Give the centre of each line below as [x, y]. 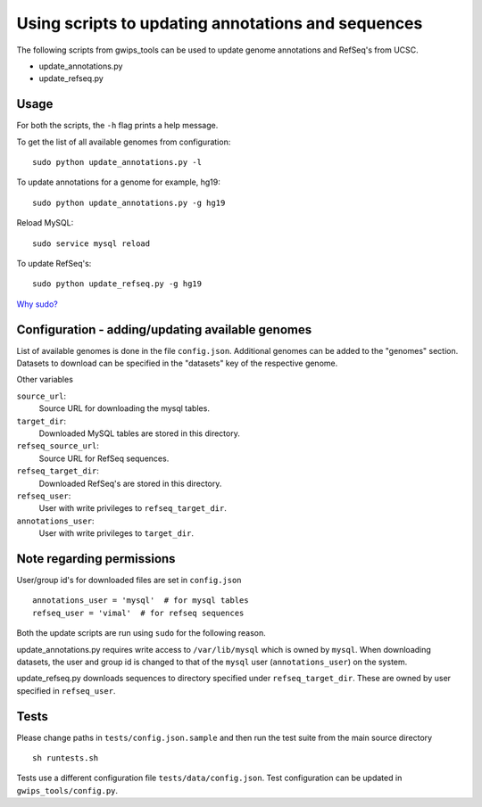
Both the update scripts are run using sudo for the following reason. [141, 633]
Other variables [45, 380]
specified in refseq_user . [66, 690]
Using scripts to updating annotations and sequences [220, 23]
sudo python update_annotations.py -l [117, 162]
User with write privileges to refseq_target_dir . [133, 508]
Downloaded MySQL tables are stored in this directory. [139, 433]
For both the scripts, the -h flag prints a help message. [117, 126]
